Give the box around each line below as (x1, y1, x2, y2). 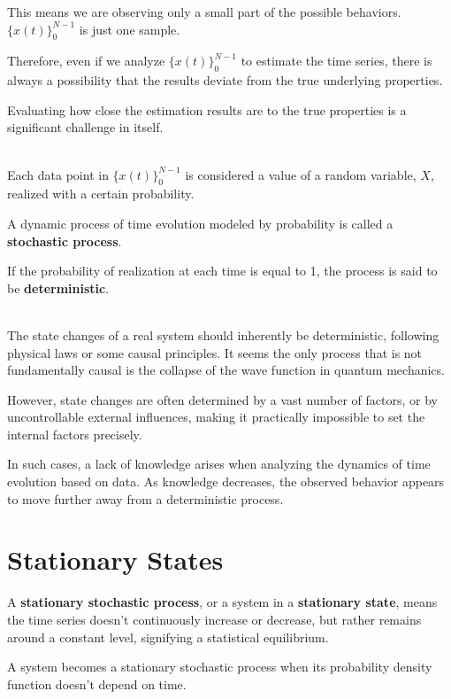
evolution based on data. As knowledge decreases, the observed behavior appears (7, 472, 445, 491)
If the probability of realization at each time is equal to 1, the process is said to (7, 261, 438, 280)
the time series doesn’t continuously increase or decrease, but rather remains (7, 610, 422, 628)
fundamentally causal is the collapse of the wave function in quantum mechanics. (7, 361, 445, 379)
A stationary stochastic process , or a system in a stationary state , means (7, 593, 438, 611)
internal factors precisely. (7, 424, 142, 443)
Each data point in (7, 165, 109, 183)
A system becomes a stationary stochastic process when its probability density (7, 657, 432, 676)
